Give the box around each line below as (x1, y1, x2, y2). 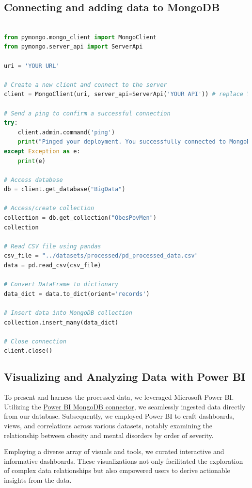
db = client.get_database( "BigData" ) (4, 186, 126, 193)
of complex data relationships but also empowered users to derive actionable (4, 465, 230, 475)
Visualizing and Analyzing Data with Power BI (4, 369, 246, 384)
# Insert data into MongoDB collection (4, 309, 132, 317)
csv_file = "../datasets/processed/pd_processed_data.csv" (4, 252, 198, 260)
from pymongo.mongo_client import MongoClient (4, 33, 157, 41)
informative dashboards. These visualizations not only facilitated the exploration (4, 455, 243, 466)
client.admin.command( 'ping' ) (17, 129, 115, 136)
